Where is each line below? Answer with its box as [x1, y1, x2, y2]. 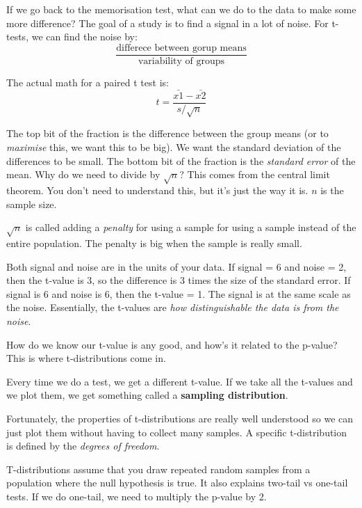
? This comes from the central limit [179, 167, 330, 182]
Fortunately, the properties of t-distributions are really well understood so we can [6, 411, 354, 425]
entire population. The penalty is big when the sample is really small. [6, 235, 302, 250]
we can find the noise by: [31, 29, 138, 44]
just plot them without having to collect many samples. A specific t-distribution [6, 424, 347, 439]
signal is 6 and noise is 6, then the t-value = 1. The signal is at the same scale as [6, 286, 351, 301]
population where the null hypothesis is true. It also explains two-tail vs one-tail [6, 475, 348, 490]
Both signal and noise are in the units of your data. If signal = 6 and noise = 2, [6, 259, 347, 273]
